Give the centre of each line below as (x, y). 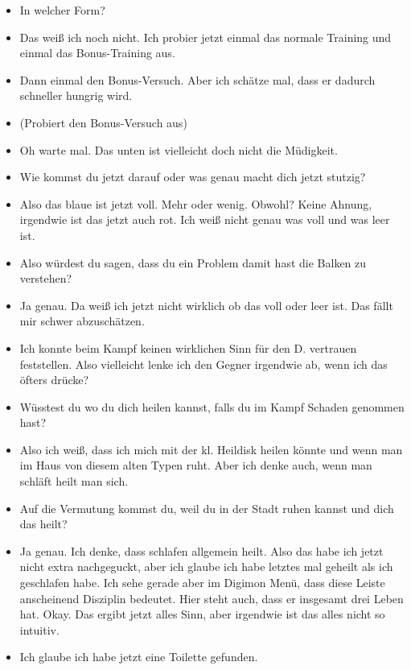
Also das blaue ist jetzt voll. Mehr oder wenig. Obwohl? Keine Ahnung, (196, 203)
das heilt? (43, 524)
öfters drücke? (54, 380)
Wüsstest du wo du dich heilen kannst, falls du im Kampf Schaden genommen (212, 406)
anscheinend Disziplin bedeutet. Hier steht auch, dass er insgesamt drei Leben (212, 598)
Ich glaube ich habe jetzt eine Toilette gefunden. (139, 657)
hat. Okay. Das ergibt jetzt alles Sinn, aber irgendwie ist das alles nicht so (202, 614)
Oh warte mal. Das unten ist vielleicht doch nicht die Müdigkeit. (179, 149)
